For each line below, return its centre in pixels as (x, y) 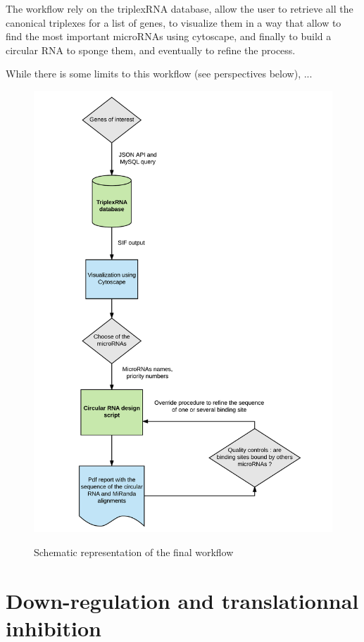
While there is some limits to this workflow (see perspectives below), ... (159, 74)
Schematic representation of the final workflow (134, 552)
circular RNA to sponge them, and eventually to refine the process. (151, 50)
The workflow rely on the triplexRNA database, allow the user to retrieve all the (180, 8)
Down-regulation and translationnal (182, 600)
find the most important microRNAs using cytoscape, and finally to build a (169, 36)
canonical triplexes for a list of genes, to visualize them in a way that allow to (174, 22)
